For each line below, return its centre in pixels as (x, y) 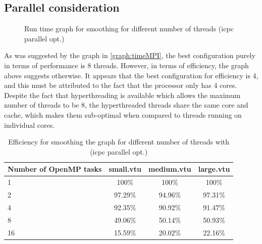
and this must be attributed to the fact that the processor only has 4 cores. (121, 85)
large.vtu (214, 169)
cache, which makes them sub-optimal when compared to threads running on (123, 114)
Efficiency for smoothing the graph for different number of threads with (119, 142)
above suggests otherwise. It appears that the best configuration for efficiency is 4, (131, 75)
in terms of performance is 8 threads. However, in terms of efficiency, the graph (126, 65)
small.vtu (125, 169)
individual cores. (30, 125)
